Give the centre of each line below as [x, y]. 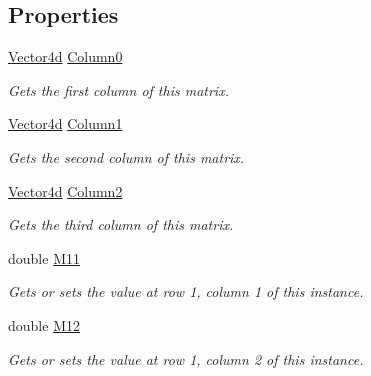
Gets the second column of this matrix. [126, 156]
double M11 [44, 257]
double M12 [44, 324]
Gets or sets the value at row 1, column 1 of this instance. [186, 291]
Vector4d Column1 [65, 123]
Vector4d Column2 [65, 190]
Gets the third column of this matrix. [121, 224]
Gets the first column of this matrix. [118, 89]
